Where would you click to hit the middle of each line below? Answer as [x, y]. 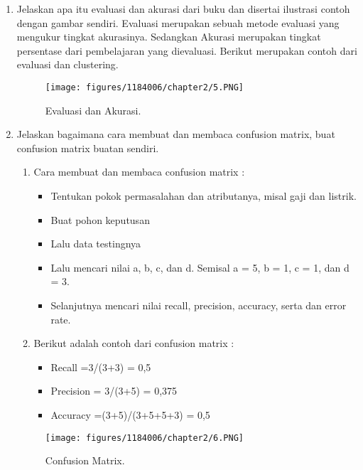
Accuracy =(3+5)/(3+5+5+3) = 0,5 [130, 414]
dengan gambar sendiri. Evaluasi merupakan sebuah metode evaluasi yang [178, 22]
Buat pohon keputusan [100, 219]
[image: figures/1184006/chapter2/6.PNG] [144, 438]
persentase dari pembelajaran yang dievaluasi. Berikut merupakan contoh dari [187, 50]
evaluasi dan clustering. [67, 64]
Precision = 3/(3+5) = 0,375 [114, 391]
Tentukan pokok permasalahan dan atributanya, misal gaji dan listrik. [204, 196]
